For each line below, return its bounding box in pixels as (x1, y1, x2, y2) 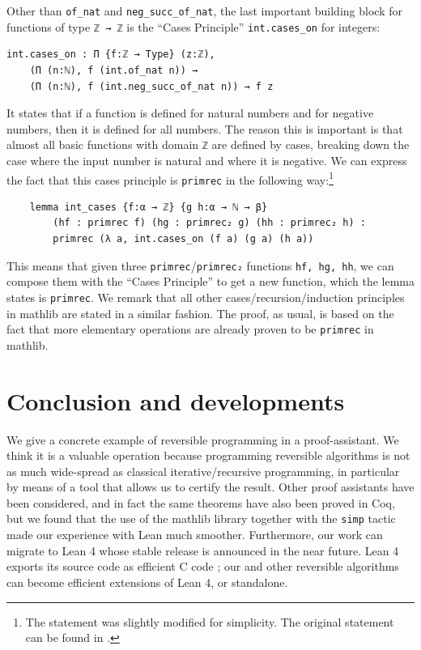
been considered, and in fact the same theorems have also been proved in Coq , (6, 494, 395, 511)
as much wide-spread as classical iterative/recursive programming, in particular (6, 462, 400, 479)
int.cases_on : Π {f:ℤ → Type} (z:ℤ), (6, 49, 215, 61)
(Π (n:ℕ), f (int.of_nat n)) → (29, 64, 198, 76)
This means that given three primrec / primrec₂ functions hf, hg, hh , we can (6, 257, 394, 274)
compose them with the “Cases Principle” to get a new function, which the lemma (6, 273, 415, 290)
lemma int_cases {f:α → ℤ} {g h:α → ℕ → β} (29, 201, 268, 213)
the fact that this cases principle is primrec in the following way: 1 (6, 168, 334, 188)
